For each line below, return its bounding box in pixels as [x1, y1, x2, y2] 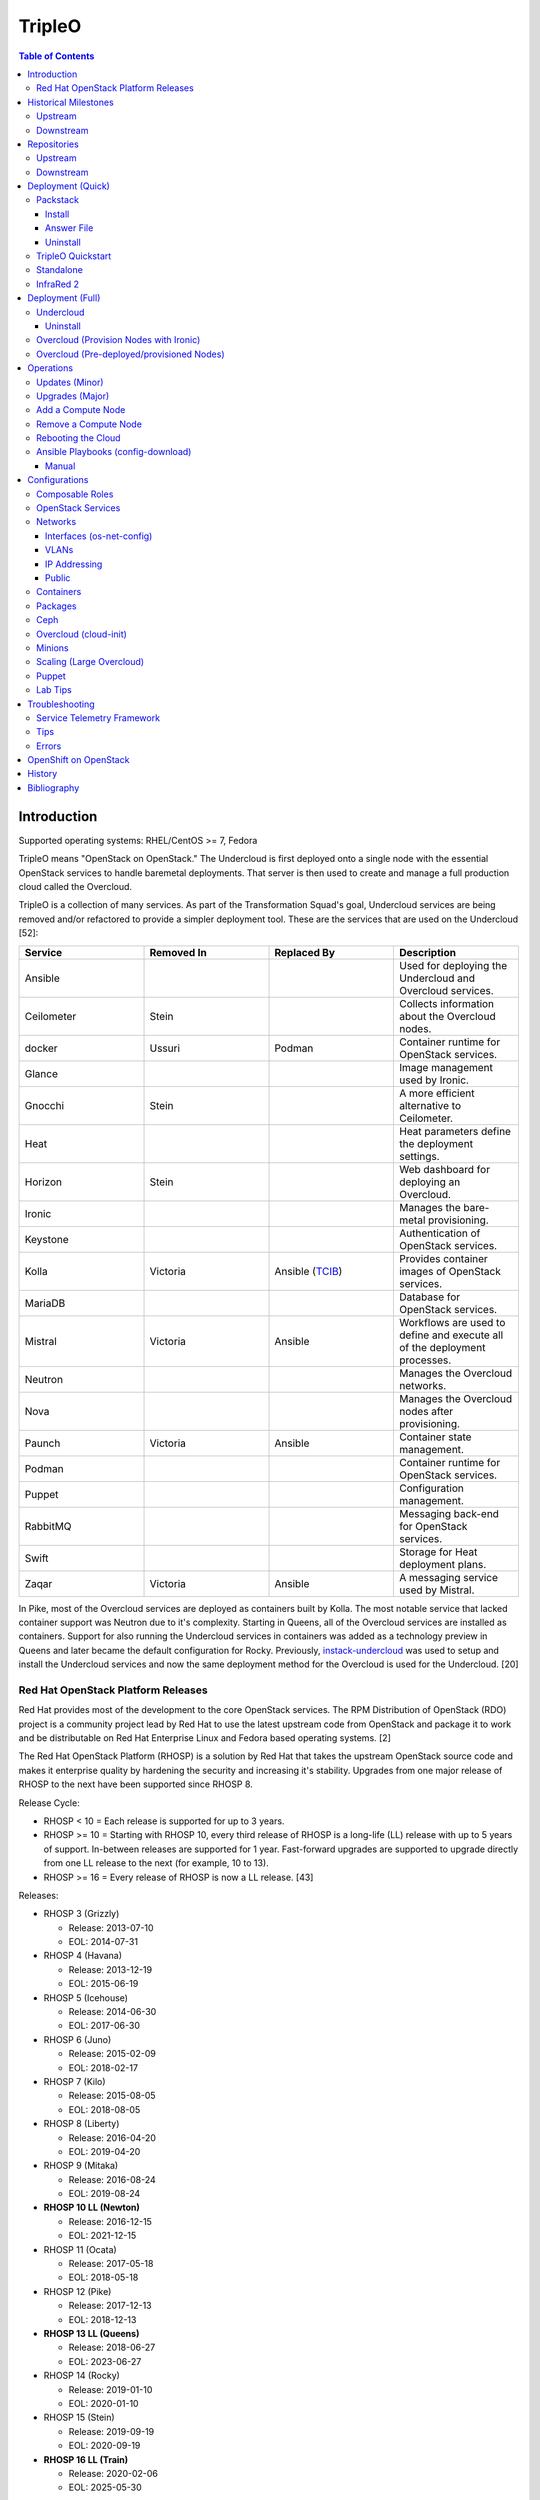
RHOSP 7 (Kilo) [43, 2075, 106, 2087]
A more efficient [398, 1086, 475, 1100]
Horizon [24, 1175, 62, 1189]
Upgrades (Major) [36, 390, 110, 402]
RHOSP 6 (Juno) [43, 2033, 112, 2045]
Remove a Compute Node [36, 418, 142, 430]
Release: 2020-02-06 [68, 2467, 159, 2479]
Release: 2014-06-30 [68, 2006, 157, 2018]
